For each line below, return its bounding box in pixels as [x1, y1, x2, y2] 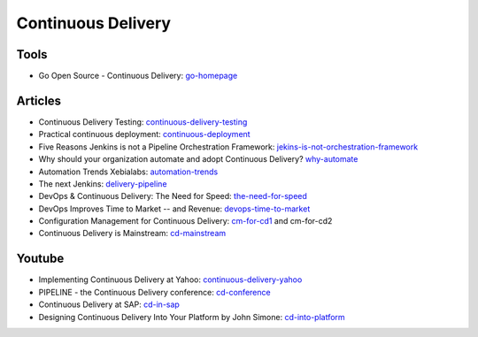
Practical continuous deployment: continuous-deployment [38, 129, 251, 140]
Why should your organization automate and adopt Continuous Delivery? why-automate [38, 154, 358, 165]
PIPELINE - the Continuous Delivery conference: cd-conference [38, 287, 271, 297]
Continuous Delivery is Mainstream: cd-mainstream [38, 228, 227, 239]
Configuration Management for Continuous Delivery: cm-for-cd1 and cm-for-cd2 [38, 216, 333, 226]
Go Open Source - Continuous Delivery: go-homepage [38, 71, 238, 81]
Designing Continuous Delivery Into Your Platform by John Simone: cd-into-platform [38, 311, 345, 322]
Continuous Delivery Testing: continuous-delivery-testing [38, 116, 248, 127]
